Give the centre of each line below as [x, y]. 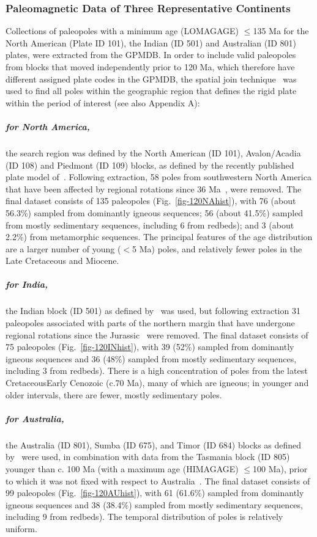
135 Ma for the [281, 31]
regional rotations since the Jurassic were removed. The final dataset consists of [157, 334]
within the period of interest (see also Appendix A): [103, 102]
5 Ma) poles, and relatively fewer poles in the [217, 248]
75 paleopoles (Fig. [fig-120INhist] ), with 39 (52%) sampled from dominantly [150, 347]
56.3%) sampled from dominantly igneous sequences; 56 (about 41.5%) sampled [155, 212]
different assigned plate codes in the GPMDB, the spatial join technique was [151, 79]
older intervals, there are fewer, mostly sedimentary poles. [114, 394]
